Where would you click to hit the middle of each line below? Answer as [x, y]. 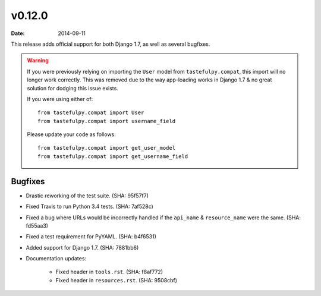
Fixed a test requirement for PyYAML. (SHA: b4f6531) [91, 237]
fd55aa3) [37, 225]
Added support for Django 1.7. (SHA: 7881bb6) [82, 247]
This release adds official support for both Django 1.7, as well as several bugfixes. [111, 44]
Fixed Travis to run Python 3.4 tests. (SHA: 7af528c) [90, 207]
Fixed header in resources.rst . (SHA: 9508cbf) [117, 280]
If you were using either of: [60, 99]
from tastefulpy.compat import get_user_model [106, 148]
